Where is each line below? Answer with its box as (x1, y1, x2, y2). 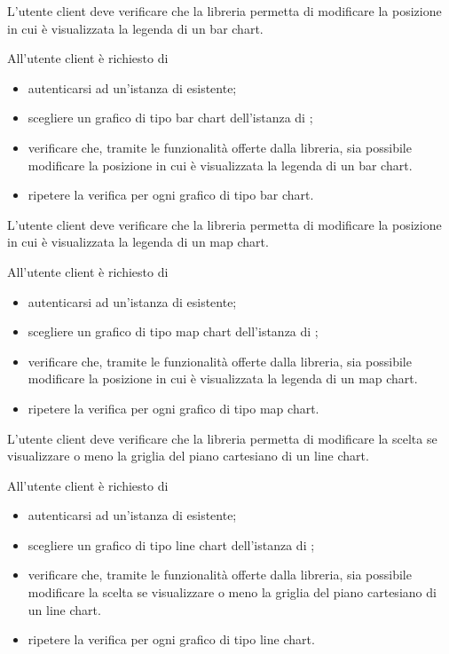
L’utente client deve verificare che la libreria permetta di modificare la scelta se (7, 429, 437, 447)
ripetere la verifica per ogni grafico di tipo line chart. (28, 630, 315, 649)
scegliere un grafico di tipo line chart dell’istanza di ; (28, 535, 315, 554)
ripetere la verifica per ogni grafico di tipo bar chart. (28, 185, 314, 204)
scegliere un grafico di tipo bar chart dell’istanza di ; (28, 108, 313, 127)
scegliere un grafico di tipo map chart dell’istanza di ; (28, 322, 319, 341)
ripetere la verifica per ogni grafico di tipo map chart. (28, 398, 319, 417)
